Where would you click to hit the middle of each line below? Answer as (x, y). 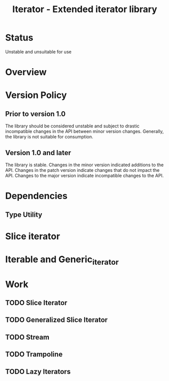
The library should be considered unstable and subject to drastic (72, 126)
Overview (26, 72)
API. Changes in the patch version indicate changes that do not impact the (82, 170)
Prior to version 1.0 (35, 114)
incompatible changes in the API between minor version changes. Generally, (84, 131)
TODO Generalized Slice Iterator (57, 320)
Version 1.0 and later (38, 153)
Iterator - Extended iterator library (85, 9)
